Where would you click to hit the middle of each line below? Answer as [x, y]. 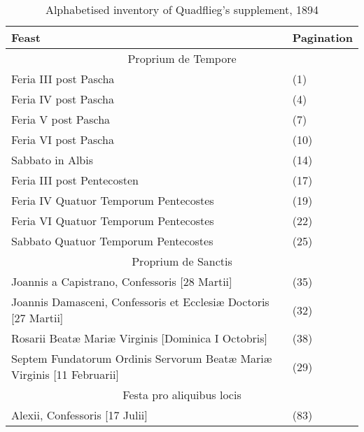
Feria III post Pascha [63, 79]
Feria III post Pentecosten [75, 180]
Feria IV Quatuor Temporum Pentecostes [113, 200]
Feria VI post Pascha [63, 139]
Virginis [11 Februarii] [65, 374]
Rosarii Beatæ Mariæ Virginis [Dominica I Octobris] [140, 338]
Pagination [322, 37]
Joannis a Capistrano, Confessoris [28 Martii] [122, 281]
